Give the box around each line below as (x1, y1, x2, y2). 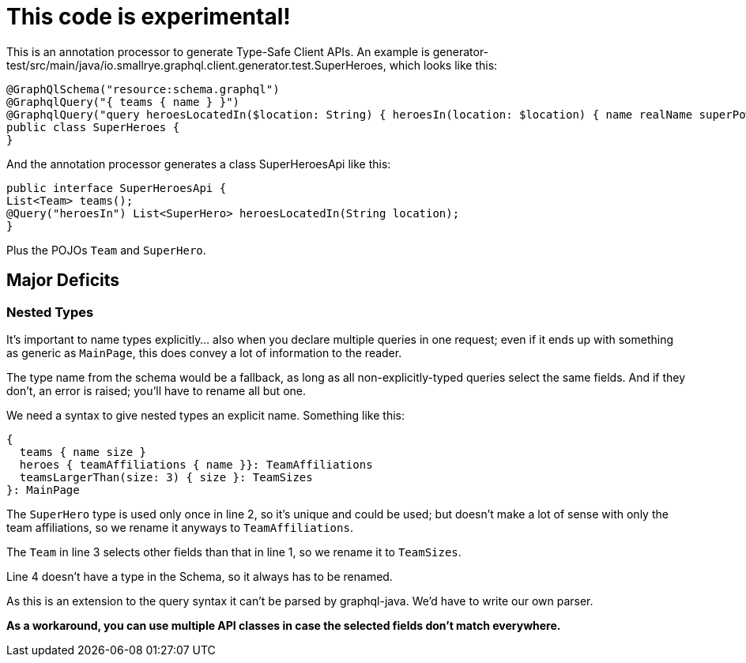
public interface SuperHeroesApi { (6, 181, 227, 194)
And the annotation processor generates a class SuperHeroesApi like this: (6, 156, 391, 171)
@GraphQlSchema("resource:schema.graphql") (6, 82, 280, 96)
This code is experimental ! (6, 3, 291, 30)
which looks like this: (389, 58, 498, 72)
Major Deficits (6, 270, 120, 291)
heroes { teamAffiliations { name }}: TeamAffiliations (19, 458, 373, 471)
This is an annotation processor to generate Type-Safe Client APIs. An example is (6, 44, 430, 58)
